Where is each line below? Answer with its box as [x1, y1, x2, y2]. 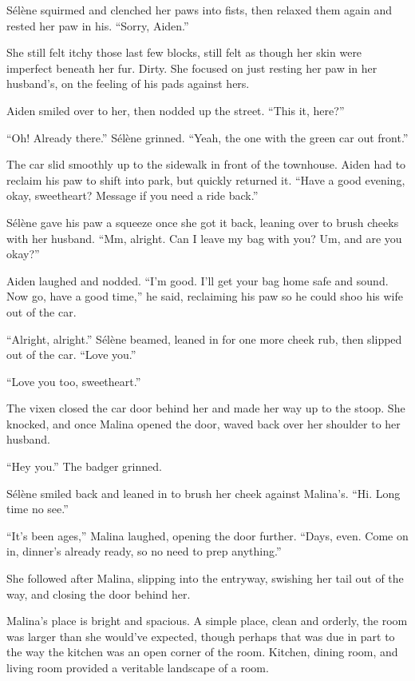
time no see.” [6, 500, 69, 517]
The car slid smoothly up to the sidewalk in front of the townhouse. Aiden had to [6, 156, 406, 173]
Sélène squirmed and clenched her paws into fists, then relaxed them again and [6, 2, 393, 18]
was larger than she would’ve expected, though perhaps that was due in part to [6, 627, 395, 644]
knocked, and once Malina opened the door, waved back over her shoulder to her [6, 415, 401, 432]
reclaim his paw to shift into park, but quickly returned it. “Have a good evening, [6, 171, 405, 188]
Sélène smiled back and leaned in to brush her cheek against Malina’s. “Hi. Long [6, 484, 401, 501]
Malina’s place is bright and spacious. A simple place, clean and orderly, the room [6, 612, 408, 629]
